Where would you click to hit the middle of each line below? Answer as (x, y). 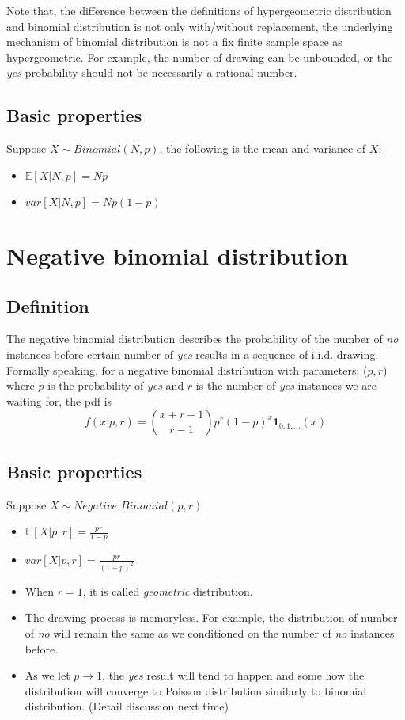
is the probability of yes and (116, 385)
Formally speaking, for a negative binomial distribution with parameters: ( (187, 370)
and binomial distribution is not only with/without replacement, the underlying (200, 26)
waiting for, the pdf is (59, 400)
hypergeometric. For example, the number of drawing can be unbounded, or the (200, 57)
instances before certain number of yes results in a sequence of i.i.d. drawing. (193, 354)
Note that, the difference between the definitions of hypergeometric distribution (199, 10)
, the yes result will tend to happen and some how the (233, 675)
